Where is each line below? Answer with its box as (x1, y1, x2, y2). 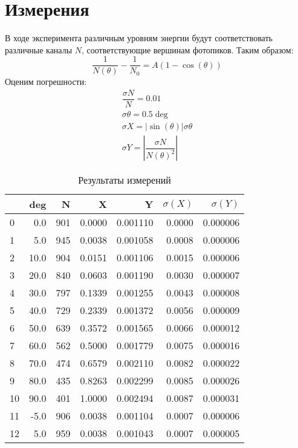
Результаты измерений (78, 173, 171, 187)
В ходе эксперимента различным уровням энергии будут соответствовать (5, 32, 273, 44)
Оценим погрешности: (5, 75, 87, 88)
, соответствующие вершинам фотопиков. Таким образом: (81, 43, 294, 56)
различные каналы (5, 43, 73, 56)
